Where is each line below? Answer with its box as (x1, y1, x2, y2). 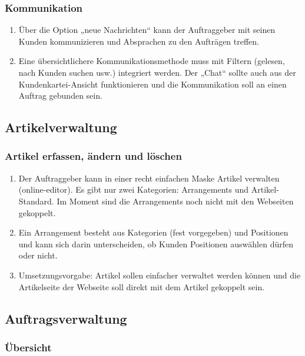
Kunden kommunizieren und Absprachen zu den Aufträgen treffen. (18, 35, 260, 47)
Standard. (18, 194, 54, 207)
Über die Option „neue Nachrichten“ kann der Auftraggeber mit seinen (18, 23, 276, 36)
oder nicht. (18, 249, 58, 261)
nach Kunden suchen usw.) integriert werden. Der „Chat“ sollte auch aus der (18, 66, 296, 78)
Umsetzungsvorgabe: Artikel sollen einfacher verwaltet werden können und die (18, 268, 301, 281)
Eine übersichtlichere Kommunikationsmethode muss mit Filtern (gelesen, (18, 55, 285, 67)
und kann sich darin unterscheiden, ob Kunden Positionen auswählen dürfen (18, 237, 293, 250)
